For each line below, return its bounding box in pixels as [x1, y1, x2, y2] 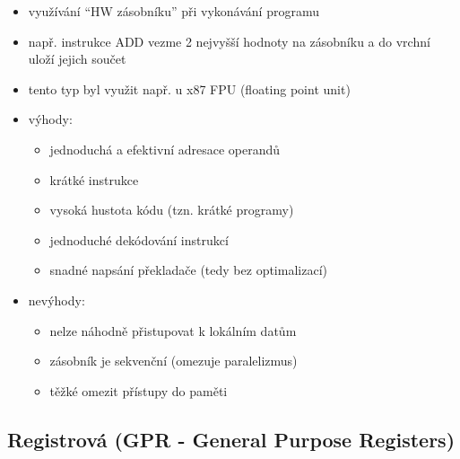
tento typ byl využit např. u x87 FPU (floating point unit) [28, 79, 351, 98]
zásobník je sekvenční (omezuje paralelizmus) [49, 351, 298, 370]
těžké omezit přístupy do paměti [49, 381, 228, 400]
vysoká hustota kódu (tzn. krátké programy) [49, 200, 294, 219]
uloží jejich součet [28, 49, 126, 68]
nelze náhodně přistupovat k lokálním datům [49, 321, 297, 340]
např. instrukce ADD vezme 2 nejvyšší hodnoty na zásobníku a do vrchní [28, 31, 430, 50]
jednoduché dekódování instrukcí [49, 230, 229, 249]
